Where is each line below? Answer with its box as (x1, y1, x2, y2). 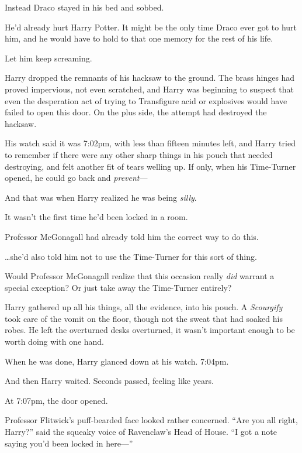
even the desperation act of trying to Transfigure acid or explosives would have (5, 94, 287, 107)
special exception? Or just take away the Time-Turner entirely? (5, 281, 232, 293)
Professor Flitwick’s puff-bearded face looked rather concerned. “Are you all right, (5, 414, 298, 426)
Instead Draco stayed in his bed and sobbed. (5, 1, 164, 13)
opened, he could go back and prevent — (5, 171, 148, 184)
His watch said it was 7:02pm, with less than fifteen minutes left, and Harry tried (5, 137, 296, 149)
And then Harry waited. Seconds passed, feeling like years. (5, 375, 214, 387)
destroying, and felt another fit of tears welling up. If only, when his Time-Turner (5, 160, 296, 172)
